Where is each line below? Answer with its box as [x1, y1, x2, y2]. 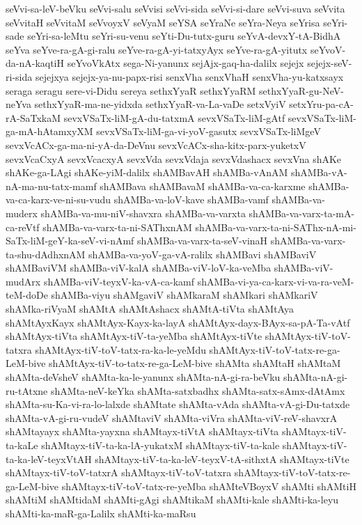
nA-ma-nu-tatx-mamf [6, 178, 97, 193]
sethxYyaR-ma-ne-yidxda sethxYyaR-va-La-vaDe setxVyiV [34, 97, 286, 111]
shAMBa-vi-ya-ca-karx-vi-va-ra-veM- [197, 274, 354, 288]
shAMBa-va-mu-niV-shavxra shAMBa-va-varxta [40, 205, 246, 220]
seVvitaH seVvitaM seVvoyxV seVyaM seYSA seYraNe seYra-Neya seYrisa [6, 15, 320, 29]
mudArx [6, 274, 41, 288]
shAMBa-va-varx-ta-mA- [249, 205, 355, 220]
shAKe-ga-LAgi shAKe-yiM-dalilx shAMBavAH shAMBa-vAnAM [6, 165, 288, 180]
